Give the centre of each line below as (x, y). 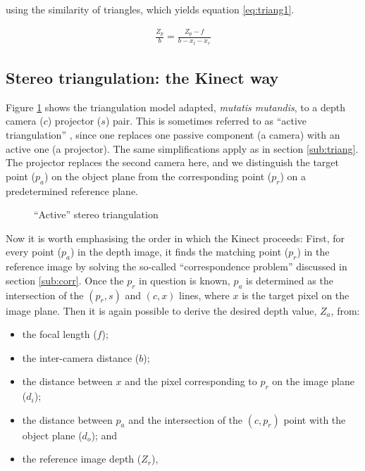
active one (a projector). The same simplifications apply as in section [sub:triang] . (182, 148)
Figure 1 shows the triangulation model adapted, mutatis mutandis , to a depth (176, 107)
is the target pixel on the (296, 295)
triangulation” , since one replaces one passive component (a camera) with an (173, 134)
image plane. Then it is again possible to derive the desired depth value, (161, 310)
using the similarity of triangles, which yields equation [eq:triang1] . (150, 9)
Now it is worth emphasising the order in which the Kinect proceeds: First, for (175, 238)
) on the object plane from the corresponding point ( (158, 176)
